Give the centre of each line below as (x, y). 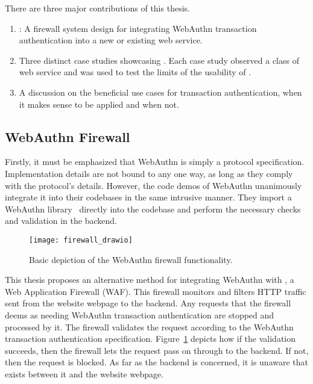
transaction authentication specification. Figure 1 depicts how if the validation (150, 339)
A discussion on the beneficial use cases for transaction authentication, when (160, 92)
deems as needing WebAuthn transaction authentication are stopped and (140, 314)
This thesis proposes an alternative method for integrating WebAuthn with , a (150, 280)
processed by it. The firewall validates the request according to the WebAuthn (149, 327)
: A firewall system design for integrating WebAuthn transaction (138, 28)
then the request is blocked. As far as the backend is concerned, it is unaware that (157, 362)
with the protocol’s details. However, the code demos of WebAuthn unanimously (153, 185)
